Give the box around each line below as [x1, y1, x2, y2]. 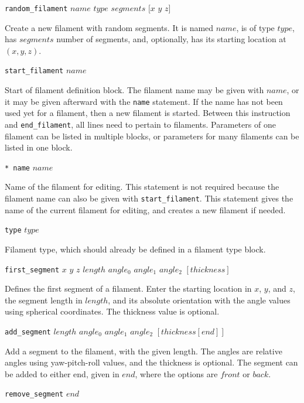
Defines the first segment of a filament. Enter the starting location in [5, 282, 252, 295]
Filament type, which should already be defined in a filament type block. [5, 243, 266, 255]
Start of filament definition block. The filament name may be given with [5, 84, 264, 96]
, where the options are [135, 367, 218, 380]
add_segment [5, 327, 51, 336]
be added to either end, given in [5, 367, 119, 380]
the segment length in [5, 293, 83, 306]
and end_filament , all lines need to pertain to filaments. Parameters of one [5, 118, 276, 130]
